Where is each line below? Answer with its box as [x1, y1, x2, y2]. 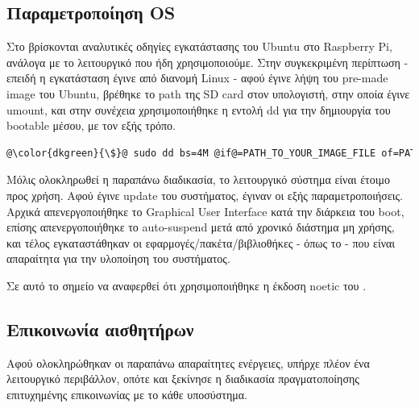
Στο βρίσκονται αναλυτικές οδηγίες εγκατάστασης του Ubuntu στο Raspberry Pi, [6, 38, 392, 55]
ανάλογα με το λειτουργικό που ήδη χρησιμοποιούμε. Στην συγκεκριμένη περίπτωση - [6, 53, 409, 70]
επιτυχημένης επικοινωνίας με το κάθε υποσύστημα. [6, 385, 248, 402]
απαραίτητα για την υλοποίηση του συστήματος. [6, 250, 230, 267]
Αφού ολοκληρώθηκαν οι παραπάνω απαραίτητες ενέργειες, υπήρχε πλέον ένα [6, 354, 370, 371]
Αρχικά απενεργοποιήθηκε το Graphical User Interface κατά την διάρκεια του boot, [6, 202, 404, 219]
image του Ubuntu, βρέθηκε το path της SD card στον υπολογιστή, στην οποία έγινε [6, 85, 410, 102]
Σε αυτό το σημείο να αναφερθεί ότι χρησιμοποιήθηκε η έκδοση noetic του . [6, 277, 367, 294]
